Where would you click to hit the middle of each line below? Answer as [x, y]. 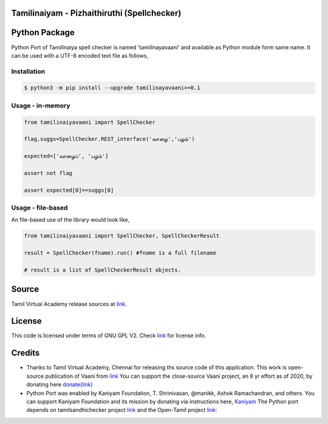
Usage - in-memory [41, 105]
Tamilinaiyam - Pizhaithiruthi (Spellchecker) [96, 13]
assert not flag [48, 173]
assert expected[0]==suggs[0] [69, 190]
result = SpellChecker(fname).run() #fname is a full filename [120, 253]
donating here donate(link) [60, 385]
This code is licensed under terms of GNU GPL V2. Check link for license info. [109, 336]
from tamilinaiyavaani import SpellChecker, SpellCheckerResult [122, 236]
